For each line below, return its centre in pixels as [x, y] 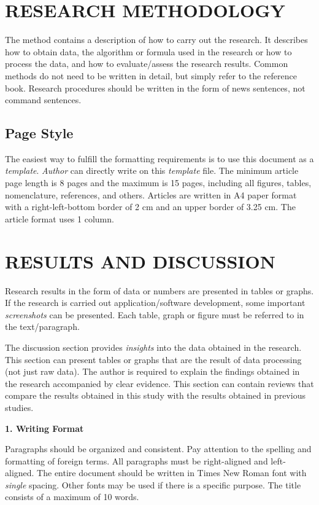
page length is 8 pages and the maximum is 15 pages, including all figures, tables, [158, 183]
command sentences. [43, 100]
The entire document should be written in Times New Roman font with [172, 473]
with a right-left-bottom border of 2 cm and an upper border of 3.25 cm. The [150, 207]
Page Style [39, 133]
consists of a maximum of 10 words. [72, 497]
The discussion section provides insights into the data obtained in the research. [153, 347]
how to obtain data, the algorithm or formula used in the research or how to [148, 51]
